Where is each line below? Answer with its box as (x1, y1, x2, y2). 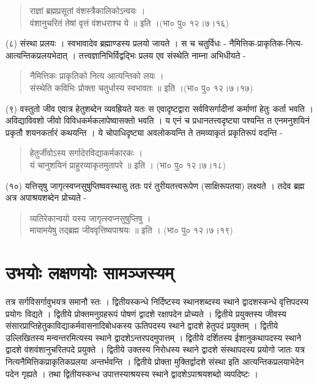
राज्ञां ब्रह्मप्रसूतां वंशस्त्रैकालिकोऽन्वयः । (29, 4, 146, 17)
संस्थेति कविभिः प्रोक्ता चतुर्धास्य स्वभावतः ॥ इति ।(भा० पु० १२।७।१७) (29, 81, 253, 94)
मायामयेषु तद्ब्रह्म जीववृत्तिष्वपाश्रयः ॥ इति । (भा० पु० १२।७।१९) (29, 224, 233, 236)
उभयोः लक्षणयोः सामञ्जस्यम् (6, 260, 174, 285)
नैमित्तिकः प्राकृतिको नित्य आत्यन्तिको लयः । (29, 69, 164, 82)
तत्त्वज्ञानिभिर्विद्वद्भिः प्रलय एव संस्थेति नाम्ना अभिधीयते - (78, 48, 246, 61)
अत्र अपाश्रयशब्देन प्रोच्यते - (6, 191, 87, 204)
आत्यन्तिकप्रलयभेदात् (6, 48, 67, 61)
